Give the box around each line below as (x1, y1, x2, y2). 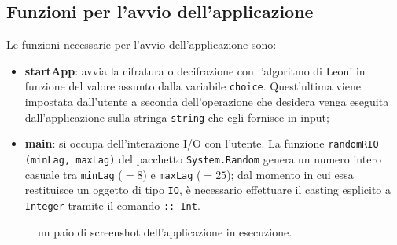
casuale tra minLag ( (24, 166, 123, 182)
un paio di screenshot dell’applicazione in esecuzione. (38, 223, 292, 240)
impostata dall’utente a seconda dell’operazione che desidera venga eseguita (24, 93, 389, 110)
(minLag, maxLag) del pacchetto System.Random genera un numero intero (24, 150, 381, 166)
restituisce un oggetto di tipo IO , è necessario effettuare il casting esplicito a (24, 181, 391, 198)
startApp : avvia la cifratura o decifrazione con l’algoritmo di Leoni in (24, 62, 366, 79)
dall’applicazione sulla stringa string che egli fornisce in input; (24, 108, 329, 125)
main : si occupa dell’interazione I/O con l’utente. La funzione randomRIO (24, 135, 379, 152)
